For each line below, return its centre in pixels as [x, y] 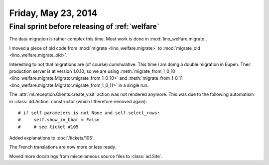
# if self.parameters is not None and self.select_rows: [89, 113]
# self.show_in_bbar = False [59, 120]
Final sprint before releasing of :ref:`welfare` [84, 26]
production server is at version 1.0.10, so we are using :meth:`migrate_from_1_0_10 [92, 71]
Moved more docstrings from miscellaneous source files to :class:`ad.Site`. [86, 156]
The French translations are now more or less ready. [63, 147]
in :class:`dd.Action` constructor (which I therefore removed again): [78, 101]
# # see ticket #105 [48, 127]
